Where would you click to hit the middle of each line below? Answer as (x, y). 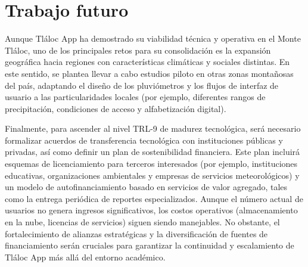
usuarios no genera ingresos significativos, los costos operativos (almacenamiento (151, 210)
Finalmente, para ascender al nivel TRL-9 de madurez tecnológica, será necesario (153, 128)
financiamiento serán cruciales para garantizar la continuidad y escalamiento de (150, 245)
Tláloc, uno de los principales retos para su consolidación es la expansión (138, 50)
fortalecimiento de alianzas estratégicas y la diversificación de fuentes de (136, 233)
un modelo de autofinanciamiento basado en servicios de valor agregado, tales (146, 187)
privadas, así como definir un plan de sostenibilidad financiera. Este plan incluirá (153, 152)
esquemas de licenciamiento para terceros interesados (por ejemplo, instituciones (151, 164)
